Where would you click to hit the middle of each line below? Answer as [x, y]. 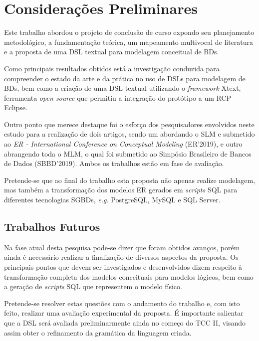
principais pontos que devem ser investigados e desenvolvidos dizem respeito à [123, 267]
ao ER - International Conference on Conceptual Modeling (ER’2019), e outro [123, 144]
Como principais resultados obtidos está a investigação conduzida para [112, 68]
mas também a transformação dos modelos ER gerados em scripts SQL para [121, 190]
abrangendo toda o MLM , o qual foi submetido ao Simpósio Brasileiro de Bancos [128, 153]
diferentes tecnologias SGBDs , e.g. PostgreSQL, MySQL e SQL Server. [112, 200]
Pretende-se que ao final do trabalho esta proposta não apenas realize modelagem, [130, 180]
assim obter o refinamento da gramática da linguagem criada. [98, 332]
